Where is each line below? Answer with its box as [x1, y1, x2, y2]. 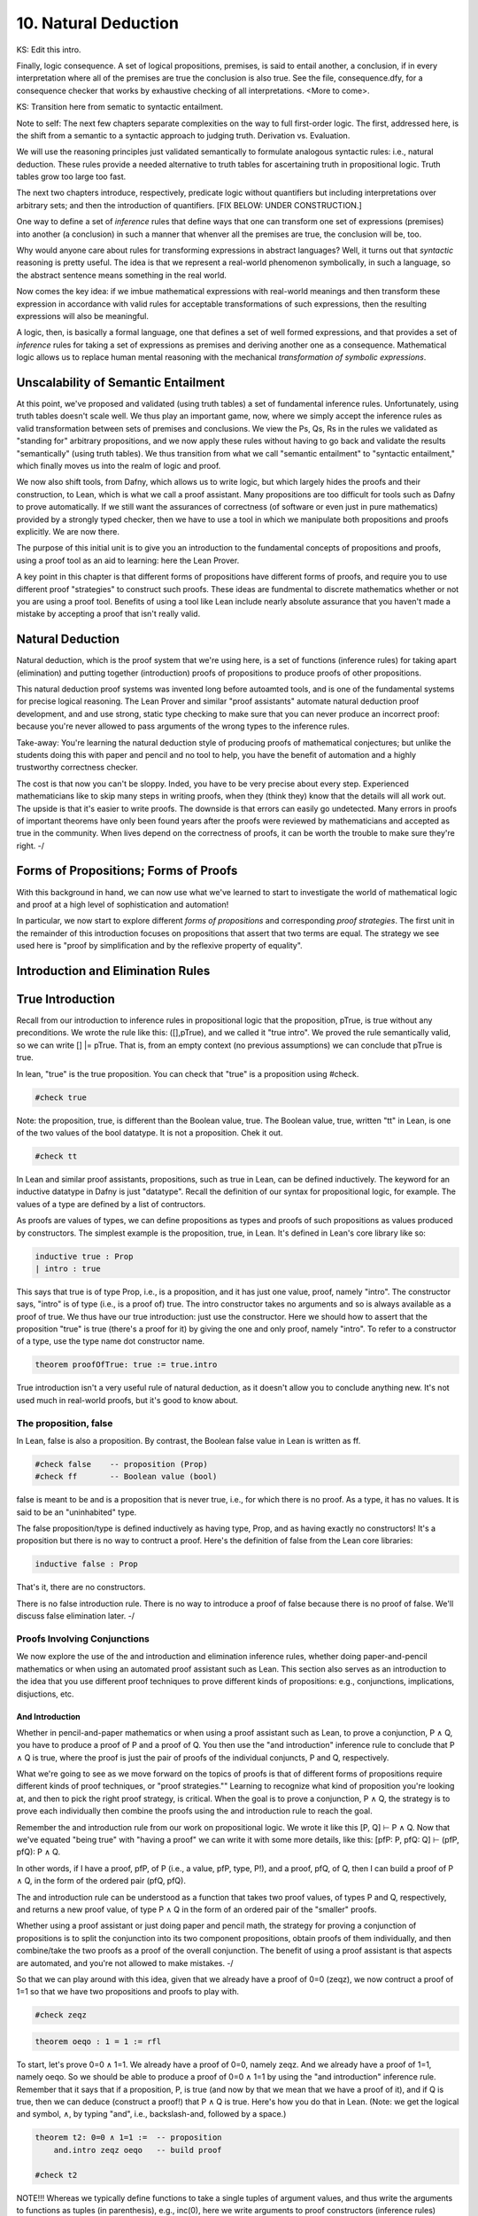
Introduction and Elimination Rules [16, 963, 211, 979]
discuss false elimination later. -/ [16, 1611, 135, 1621]
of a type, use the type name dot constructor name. [16, 1336, 205, 1346]
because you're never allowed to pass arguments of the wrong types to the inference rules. [16, 721, 350, 731]
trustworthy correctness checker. [16, 762, 139, 773]
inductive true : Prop [35, 1251, 134, 1261]
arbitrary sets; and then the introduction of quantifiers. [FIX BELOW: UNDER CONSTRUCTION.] [16, 199, 362, 210]
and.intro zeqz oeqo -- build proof [53, 2145, 222, 2155]
